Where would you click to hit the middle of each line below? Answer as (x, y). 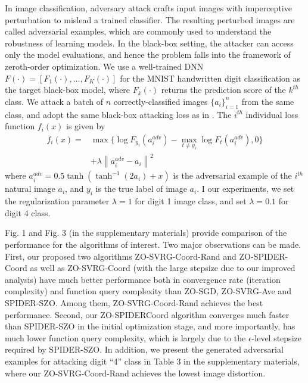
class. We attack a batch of (54, 101)
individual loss (272, 114)
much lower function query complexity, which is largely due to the (125, 337)
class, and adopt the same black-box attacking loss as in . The (118, 114)
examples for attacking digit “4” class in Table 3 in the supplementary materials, (152, 361)
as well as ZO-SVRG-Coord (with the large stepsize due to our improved (163, 268)
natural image (30, 189)
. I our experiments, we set (245, 189)
